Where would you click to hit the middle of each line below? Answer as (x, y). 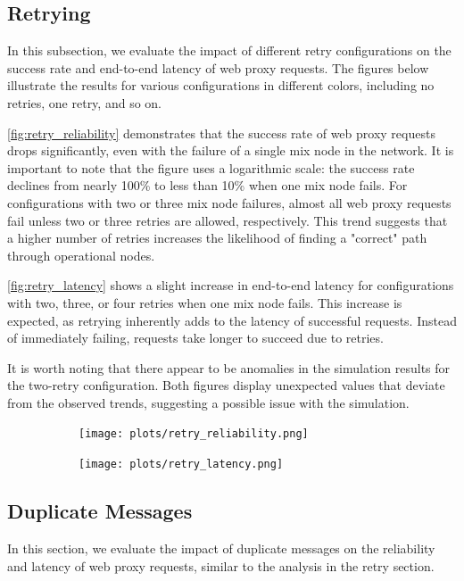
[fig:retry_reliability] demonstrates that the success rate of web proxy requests (221, 133)
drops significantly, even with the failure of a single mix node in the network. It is (231, 150)
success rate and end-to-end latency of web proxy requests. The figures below (218, 67)
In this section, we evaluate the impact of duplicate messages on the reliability (221, 548)
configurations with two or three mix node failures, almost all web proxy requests (229, 202)
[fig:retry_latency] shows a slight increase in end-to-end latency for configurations (231, 285)
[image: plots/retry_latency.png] (181, 465)
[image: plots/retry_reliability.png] (194, 434)
